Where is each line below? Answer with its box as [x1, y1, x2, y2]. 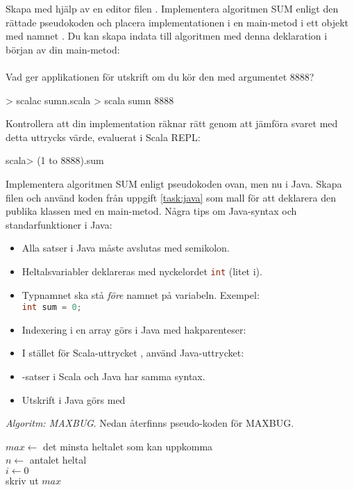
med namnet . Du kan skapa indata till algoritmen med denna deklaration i [6, 28, 328, 43]
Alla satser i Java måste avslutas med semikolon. [22, 240, 230, 255]
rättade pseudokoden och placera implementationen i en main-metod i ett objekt [6, 15, 349, 29]
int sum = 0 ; [22, 302, 82, 313]
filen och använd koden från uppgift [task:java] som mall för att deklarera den [6, 190, 336, 204]
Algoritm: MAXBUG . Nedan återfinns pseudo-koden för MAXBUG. [6, 416, 294, 430]
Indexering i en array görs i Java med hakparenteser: [22, 322, 246, 336]
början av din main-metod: [6, 42, 120, 56]
